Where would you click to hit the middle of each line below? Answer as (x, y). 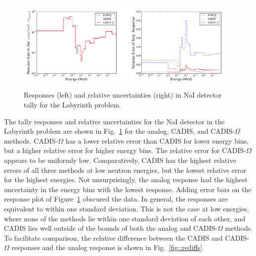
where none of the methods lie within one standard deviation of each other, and (125, 218)
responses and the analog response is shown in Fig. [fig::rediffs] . (108, 247)
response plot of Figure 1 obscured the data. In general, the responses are (116, 199)
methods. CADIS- (31, 140)
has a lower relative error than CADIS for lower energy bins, (157, 140)
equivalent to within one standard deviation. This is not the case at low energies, (127, 208)
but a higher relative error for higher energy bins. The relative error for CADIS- (125, 150)
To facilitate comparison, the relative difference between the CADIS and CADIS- (127, 237)
